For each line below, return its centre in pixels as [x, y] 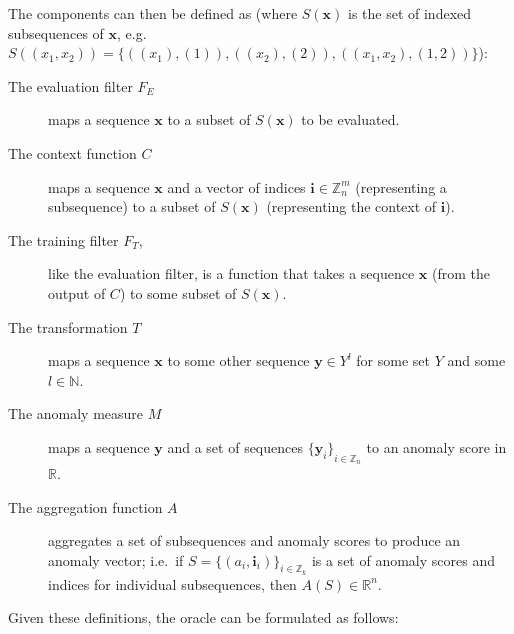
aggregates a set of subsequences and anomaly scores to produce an [254, 540]
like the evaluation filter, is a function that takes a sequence [231, 273]
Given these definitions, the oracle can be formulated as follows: [203, 617]
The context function [72, 152]
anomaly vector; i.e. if [116, 559]
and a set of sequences [235, 446]
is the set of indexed [410, 13]
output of [77, 292]
